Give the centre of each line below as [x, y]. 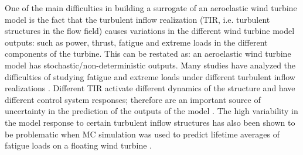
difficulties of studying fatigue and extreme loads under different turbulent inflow [150, 76]
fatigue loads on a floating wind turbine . [79, 145]
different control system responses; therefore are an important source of [133, 99]
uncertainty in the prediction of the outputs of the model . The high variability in [151, 111]
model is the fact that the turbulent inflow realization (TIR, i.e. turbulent [137, 19]
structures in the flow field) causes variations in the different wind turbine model [150, 31]
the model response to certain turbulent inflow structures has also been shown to [150, 122]
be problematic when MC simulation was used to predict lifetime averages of [142, 134]
